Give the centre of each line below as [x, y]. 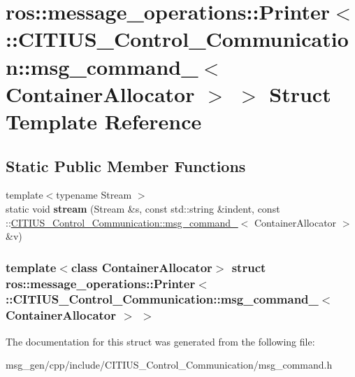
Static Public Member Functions [126, 165]
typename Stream [94, 195]
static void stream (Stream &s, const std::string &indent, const [143, 208]
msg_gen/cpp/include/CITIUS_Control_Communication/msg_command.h [169, 365]
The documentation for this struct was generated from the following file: [160, 341]
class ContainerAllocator [142, 267]
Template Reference [104, 121]
